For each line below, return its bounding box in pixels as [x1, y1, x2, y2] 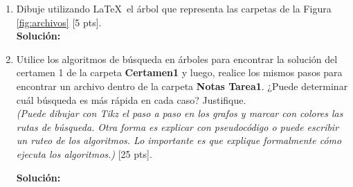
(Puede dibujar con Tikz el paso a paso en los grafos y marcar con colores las [16, 106, 343, 121]
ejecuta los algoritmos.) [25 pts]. [16, 146, 152, 161]
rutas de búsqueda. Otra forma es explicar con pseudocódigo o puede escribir [16, 119, 339, 134]
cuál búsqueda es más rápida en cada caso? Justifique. [16, 92, 246, 107]
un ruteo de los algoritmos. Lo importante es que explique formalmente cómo [16, 133, 342, 148]
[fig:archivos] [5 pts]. [16, 15, 102, 29]
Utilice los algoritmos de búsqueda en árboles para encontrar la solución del [16, 51, 338, 66]
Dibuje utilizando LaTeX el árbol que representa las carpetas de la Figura [16, 1, 332, 15]
